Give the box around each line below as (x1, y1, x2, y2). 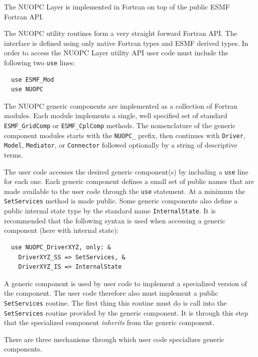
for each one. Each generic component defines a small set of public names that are (4, 176, 255, 186)
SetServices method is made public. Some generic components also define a (4, 195, 238, 206)
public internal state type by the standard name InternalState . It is (4, 205, 216, 216)
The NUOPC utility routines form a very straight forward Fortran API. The (4, 28, 238, 38)
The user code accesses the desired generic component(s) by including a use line (4, 166, 249, 177)
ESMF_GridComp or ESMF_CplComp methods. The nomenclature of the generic (4, 120, 236, 130)
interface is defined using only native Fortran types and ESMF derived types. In (4, 37, 249, 48)
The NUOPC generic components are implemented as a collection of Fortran (4, 100, 238, 111)
